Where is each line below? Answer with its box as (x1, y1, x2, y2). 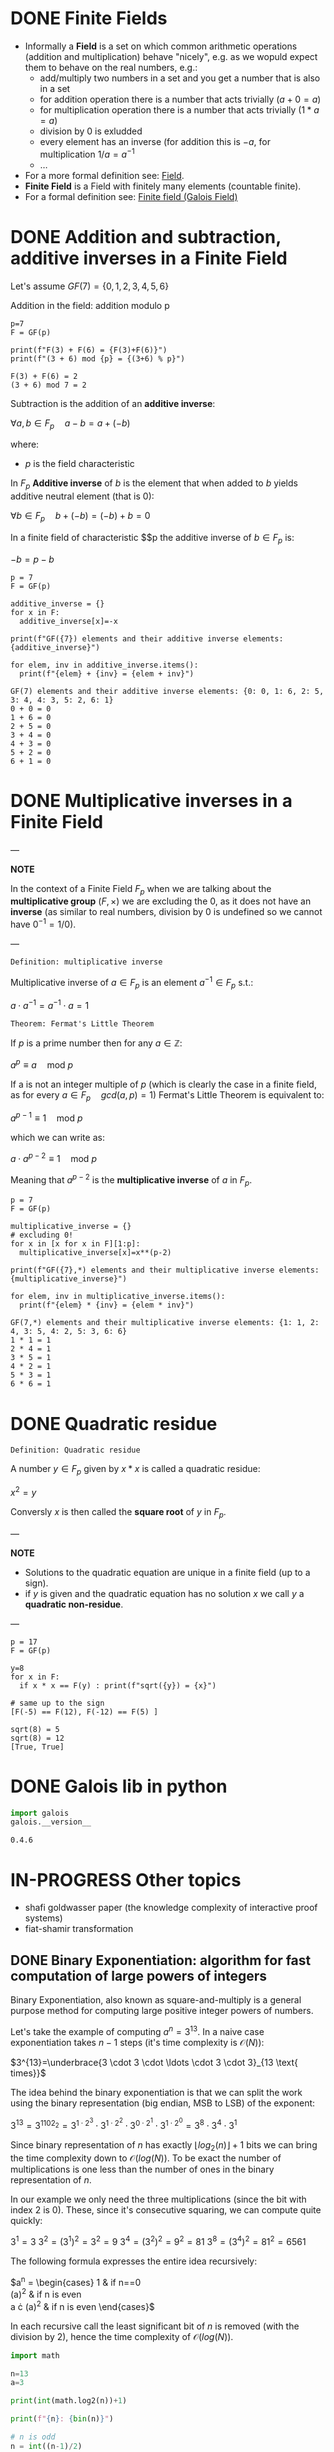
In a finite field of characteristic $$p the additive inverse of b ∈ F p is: (10, 531, 295, 546)
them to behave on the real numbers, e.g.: (24, 61, 198, 73)
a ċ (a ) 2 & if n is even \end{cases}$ (10, 2299, 155, 2312)
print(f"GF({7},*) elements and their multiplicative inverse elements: (10, 1265, 320, 1276)
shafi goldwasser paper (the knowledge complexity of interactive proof (24, 1902, 318, 1914)
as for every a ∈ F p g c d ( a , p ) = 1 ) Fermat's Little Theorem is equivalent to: (10, 1088, 325, 1103)
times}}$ (10, 2067, 47, 2079)
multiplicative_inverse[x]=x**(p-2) (19, 1248, 172, 1258)
